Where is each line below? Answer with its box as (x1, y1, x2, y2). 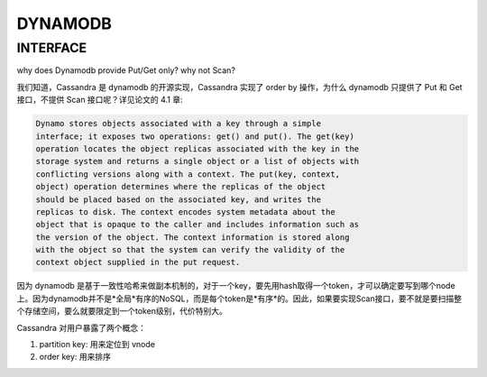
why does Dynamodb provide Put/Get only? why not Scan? (16, 65, 236, 76)
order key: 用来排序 (39, 352, 112, 363)
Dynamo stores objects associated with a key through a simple (35, 118, 322, 129)
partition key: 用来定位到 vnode (39, 339, 155, 349)
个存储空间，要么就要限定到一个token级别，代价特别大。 (16, 306, 227, 317)
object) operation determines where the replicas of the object (35, 181, 326, 192)
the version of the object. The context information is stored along (35, 232, 350, 243)
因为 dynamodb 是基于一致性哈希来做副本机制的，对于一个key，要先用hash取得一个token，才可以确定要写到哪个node (16, 280, 455, 291)
